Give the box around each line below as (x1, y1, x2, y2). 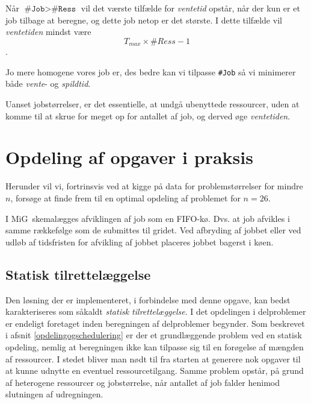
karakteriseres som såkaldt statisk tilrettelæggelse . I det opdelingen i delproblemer (5, 305, 306, 318)
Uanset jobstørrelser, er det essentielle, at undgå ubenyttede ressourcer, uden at (5, 98, 300, 110)
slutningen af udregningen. (5, 388, 103, 400)
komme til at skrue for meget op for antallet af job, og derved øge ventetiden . (5, 109, 291, 122)
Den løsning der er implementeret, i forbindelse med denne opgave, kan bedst (5, 293, 291, 306)
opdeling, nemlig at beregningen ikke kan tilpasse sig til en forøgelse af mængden (5, 340, 304, 353)
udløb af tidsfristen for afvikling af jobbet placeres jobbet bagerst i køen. (5, 235, 274, 248)
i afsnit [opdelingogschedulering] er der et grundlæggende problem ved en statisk (5, 329, 302, 341)
